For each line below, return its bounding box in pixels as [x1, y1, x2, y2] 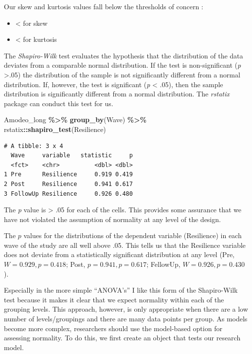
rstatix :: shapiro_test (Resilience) [4, 124, 106, 134]
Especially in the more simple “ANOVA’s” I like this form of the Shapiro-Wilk [4, 285, 238, 295]
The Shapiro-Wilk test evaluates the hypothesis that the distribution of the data [4, 50, 243, 60]
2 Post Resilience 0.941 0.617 [4, 180, 133, 187]
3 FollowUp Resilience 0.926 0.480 [4, 190, 133, 197]
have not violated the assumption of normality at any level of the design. [4, 214, 221, 224]
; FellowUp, [146, 259, 180, 269]
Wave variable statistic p [11, 152, 133, 159]
